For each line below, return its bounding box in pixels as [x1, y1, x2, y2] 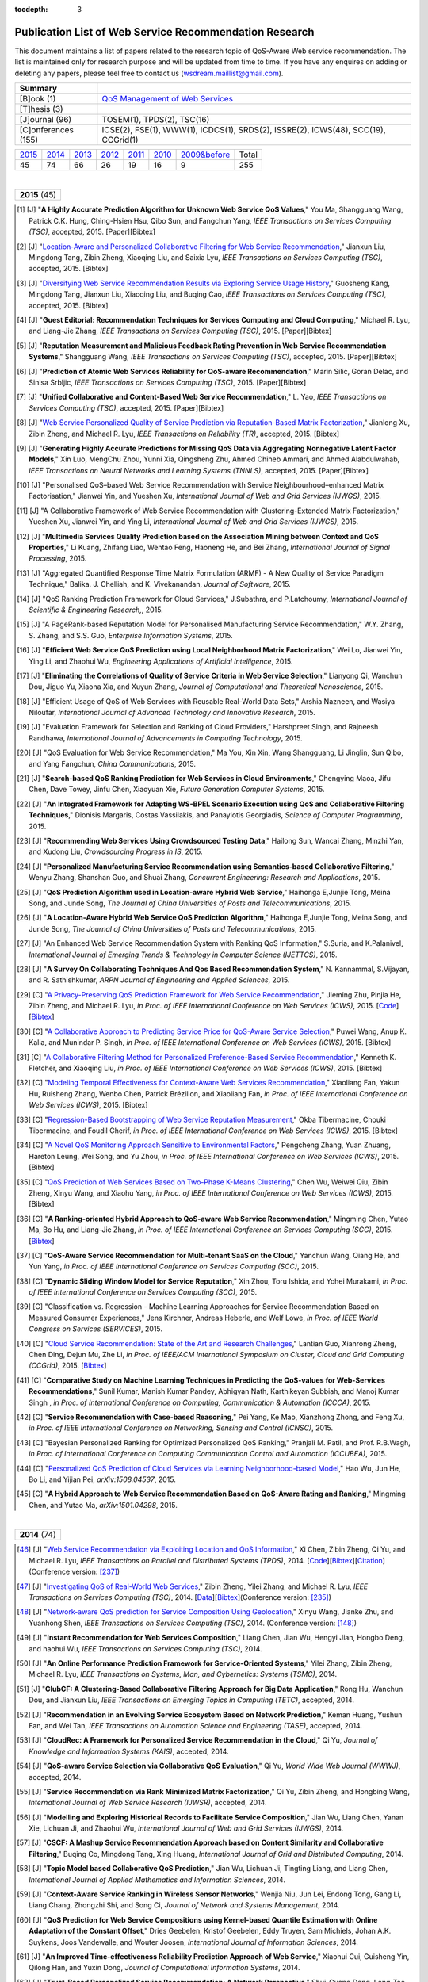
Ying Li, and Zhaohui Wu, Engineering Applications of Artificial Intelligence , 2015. [29, 656, 293, 666]
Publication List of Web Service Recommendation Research [14, 25, 315, 39]
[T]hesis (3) [19, 104, 63, 115]
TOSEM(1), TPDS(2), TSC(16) [101, 114, 210, 125]
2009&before [180, 149, 231, 160]
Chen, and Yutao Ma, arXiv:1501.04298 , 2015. [29, 1500, 178, 1509]
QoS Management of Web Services [101, 94, 234, 105]
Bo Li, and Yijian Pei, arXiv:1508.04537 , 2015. [29, 1475, 176, 1484]
